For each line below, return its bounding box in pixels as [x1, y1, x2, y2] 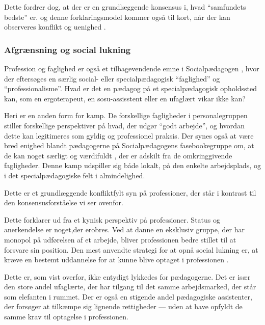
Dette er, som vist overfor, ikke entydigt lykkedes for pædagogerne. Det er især [4, 271, 251, 282]
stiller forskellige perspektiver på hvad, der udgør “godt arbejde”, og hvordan [4, 120, 245, 130]
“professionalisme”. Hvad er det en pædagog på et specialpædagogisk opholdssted [4, 83, 257, 94]
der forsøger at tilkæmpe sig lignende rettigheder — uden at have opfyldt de [4, 301, 243, 312]
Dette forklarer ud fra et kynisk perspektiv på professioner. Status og [4, 214, 221, 225]
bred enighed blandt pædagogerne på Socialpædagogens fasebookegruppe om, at [4, 140, 254, 151]
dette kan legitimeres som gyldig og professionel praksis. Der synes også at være [4, 130, 254, 141]
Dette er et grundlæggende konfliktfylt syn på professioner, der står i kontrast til [4, 187, 256, 198]
